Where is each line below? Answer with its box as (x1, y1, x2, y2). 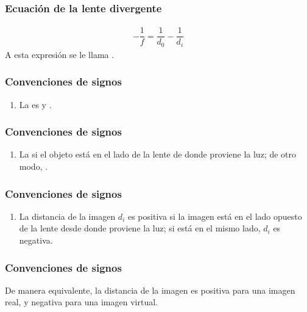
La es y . (19, 98, 52, 111)
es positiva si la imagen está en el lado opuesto (127, 209, 302, 222)
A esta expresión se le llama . (5, 48, 115, 60)
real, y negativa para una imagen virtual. (5, 296, 158, 308)
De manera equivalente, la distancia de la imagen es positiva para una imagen (5, 283, 295, 296)
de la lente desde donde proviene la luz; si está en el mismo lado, (19, 222, 261, 234)
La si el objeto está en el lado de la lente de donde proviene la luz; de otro (19, 148, 297, 161)
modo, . (19, 159, 48, 172)
